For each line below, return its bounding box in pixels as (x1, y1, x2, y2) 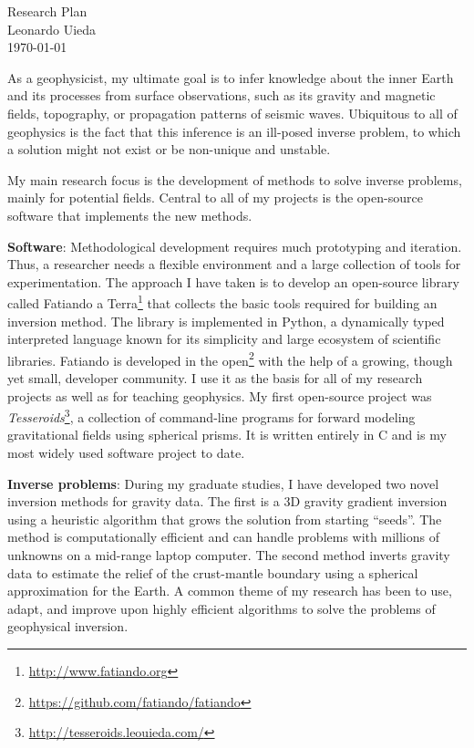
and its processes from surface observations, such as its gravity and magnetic (7, 86, 436, 105)
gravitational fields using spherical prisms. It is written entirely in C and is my (7, 425, 447, 444)
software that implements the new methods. (7, 205, 252, 224)
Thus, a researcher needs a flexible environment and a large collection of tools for (7, 255, 461, 274)
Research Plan (7, 2, 88, 20)
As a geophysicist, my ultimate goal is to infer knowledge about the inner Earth (7, 68, 454, 87)
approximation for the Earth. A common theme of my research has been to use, (7, 581, 452, 600)
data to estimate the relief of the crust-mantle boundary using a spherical (7, 563, 418, 582)
